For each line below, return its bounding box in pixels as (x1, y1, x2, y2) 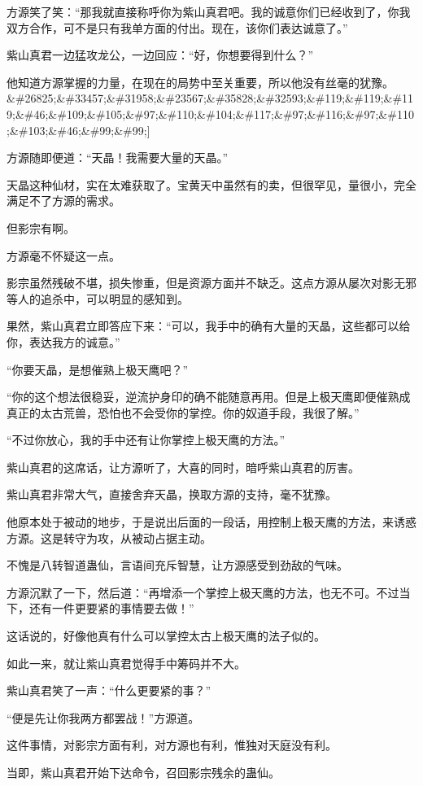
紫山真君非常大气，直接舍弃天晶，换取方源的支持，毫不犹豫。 (7, 486, 337, 503)
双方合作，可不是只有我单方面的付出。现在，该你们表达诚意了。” (7, 19, 348, 36)
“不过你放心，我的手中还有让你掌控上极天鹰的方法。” (7, 431, 286, 448)
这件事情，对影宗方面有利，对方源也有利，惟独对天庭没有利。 (7, 736, 337, 753)
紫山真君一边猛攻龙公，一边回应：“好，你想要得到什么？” (7, 46, 314, 63)
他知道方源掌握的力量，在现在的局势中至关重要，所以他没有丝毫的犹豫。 (7, 73, 394, 90)
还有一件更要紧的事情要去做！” (28, 600, 194, 617)
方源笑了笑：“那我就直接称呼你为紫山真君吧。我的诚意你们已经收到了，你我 (7, 3, 411, 20)
